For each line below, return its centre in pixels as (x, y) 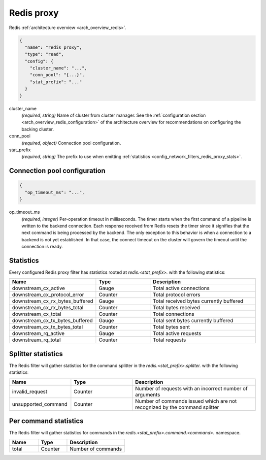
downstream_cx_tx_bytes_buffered (52, 321)
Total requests (169, 340)
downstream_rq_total (36, 340)
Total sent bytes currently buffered (193, 321)
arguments (148, 394)
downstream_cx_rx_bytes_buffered (53, 301)
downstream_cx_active (38, 288)
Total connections (174, 314)
